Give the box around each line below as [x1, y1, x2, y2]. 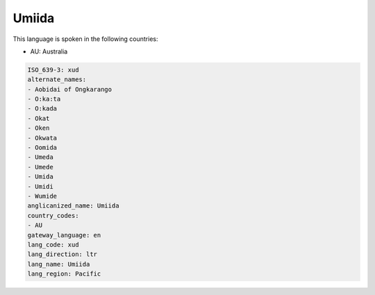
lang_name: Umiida [27, 260, 90, 268]
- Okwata [27, 134, 58, 142]
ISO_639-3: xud [27, 66, 79, 74]
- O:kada [27, 105, 58, 112]
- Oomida [27, 144, 58, 152]
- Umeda [27, 153, 53, 161]
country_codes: [27, 212, 79, 219]
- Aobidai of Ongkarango [27, 85, 112, 93]
